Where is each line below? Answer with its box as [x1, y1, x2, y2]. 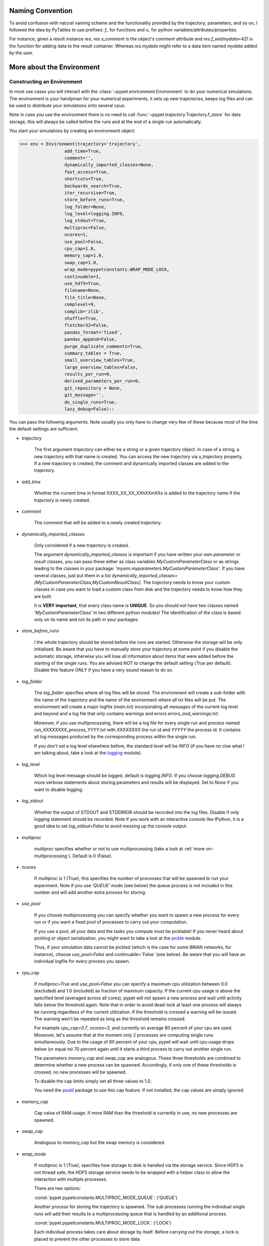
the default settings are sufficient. [9, 426, 79, 432]
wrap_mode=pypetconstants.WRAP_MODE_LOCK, [64, 267, 170, 273]
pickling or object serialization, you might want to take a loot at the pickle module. [34, 935, 202, 941]
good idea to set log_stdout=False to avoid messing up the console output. [34, 823, 188, 829]
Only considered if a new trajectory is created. [34, 542, 130, 548]
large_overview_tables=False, [64, 364, 138, 370]
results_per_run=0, [64, 371, 112, 377]
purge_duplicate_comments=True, [64, 343, 143, 349]
